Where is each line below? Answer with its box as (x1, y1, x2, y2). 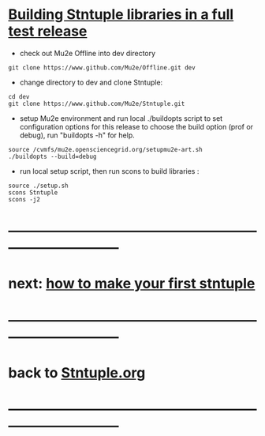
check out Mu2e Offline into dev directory (19, 48, 156, 58)
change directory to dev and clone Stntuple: (19, 77, 163, 87)
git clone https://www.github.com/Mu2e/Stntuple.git (8, 100, 185, 107)
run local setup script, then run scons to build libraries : (19, 166, 200, 175)
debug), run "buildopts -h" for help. (19, 130, 136, 140)
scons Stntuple (8, 188, 58, 197)
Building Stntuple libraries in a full (8, 6, 234, 24)
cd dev (8, 92, 30, 100)
